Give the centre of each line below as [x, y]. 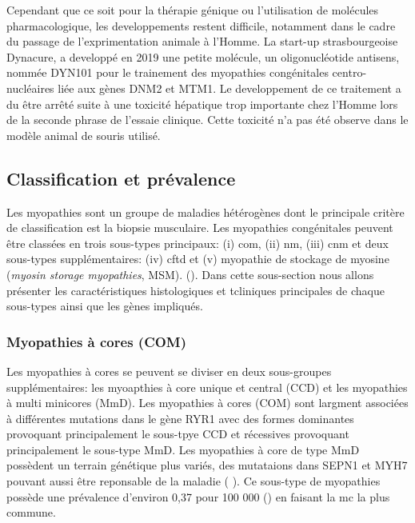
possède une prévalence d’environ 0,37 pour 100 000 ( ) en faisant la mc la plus [198, 496]
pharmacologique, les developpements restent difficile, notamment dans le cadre [201, 25]
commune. [31, 512]
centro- [349, 72]
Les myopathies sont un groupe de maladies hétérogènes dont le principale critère [206, 212]
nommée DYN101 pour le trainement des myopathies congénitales [168, 72]
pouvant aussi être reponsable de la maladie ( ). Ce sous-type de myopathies [194, 481]
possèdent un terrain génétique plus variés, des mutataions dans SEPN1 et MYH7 [207, 465]
